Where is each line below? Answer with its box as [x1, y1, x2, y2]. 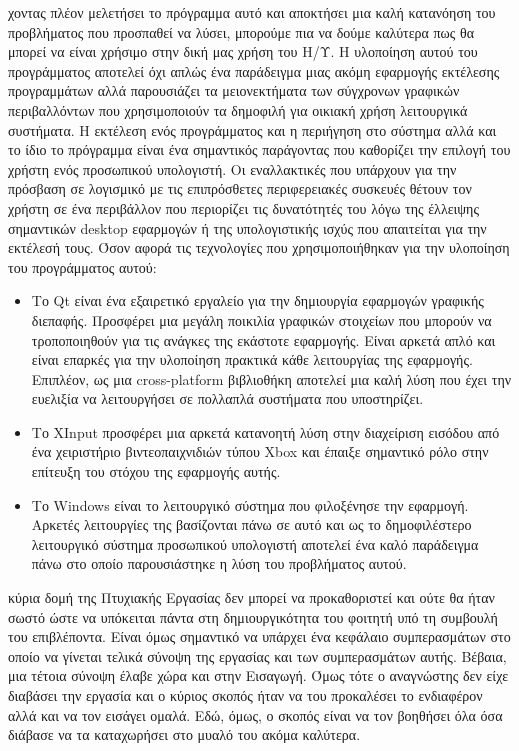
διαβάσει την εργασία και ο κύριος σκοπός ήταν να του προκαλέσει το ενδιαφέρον [8, 685, 483, 705]
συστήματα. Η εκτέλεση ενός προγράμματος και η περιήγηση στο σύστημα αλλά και [8, 119, 497, 140]
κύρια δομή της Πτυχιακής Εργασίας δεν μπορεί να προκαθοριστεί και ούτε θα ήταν [8, 587, 495, 608]
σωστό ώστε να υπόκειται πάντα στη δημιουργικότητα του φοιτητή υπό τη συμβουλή [8, 606, 498, 627]
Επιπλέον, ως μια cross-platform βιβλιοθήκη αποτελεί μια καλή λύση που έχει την [31, 368, 512, 389]
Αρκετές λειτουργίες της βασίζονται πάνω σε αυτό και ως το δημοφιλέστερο [31, 514, 472, 535]
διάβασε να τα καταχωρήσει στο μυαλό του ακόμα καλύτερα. [8, 724, 361, 745]
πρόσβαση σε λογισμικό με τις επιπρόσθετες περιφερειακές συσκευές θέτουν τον [8, 178, 472, 199]
